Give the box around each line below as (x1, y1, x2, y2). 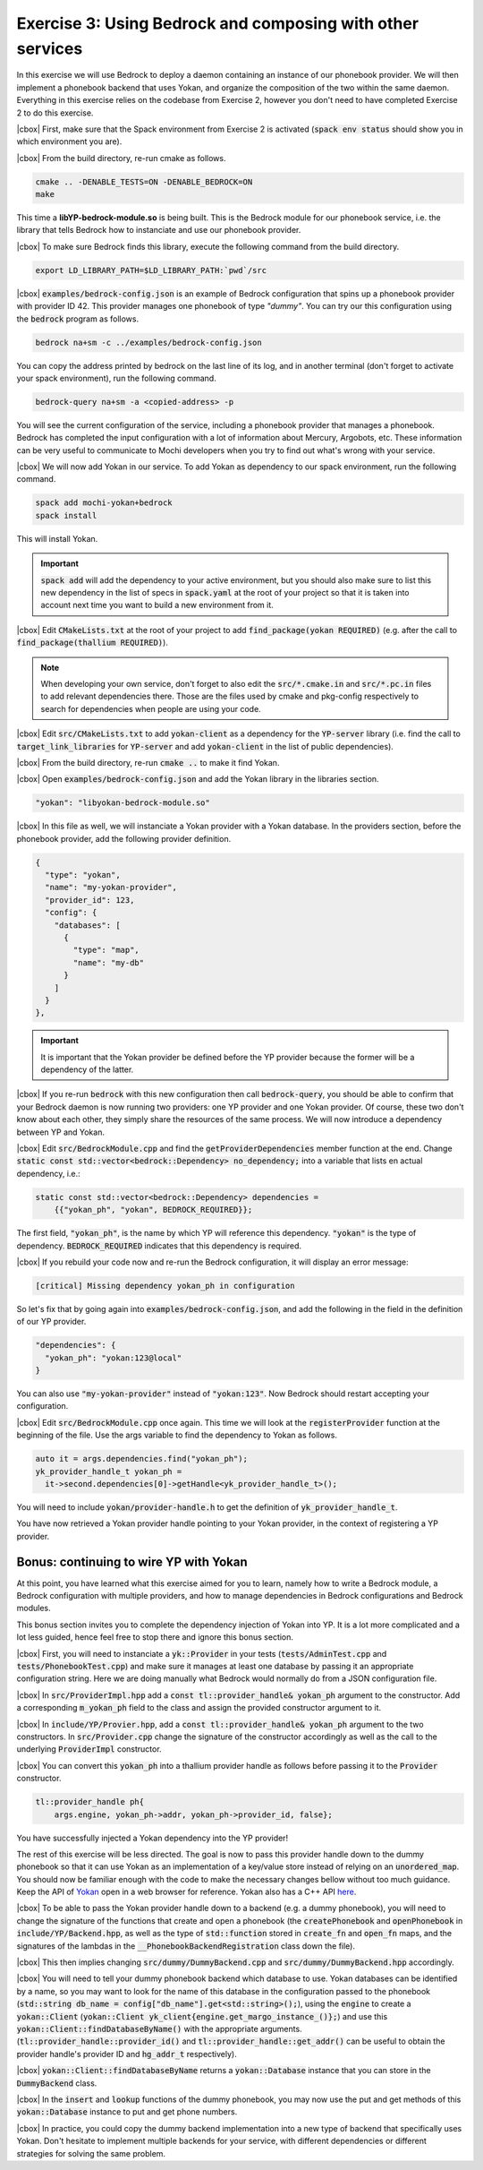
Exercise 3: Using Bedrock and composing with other (16, 13, 419, 33)
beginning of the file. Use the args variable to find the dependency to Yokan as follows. (16, 1429, 337, 1441)
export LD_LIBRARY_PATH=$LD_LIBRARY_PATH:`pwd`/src (35, 265, 267, 275)
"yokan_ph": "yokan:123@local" (45, 1352, 182, 1363)
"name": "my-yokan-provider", (45, 882, 178, 893)
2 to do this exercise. (16, 107, 94, 118)
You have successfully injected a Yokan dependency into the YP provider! (16, 1832, 289, 1843)
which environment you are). (16, 136, 123, 147)
